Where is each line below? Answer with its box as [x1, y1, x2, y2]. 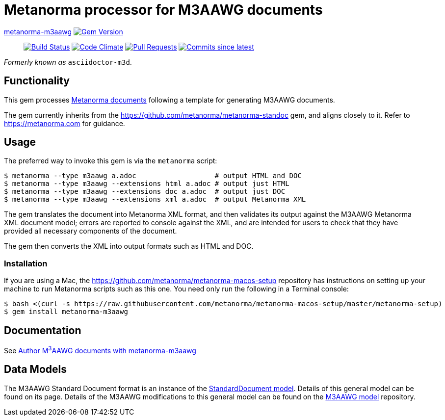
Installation [4, 258, 48, 268]
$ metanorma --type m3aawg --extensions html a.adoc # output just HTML [4, 180, 289, 188]
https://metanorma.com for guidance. [4, 119, 125, 128]
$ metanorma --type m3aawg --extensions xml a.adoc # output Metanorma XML [4, 195, 306, 204]
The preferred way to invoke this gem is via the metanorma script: [4, 157, 217, 165]
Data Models [4, 363, 67, 376]
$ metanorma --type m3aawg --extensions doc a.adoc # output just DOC [4, 187, 286, 196]
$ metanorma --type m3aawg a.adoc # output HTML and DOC [4, 172, 302, 180]
